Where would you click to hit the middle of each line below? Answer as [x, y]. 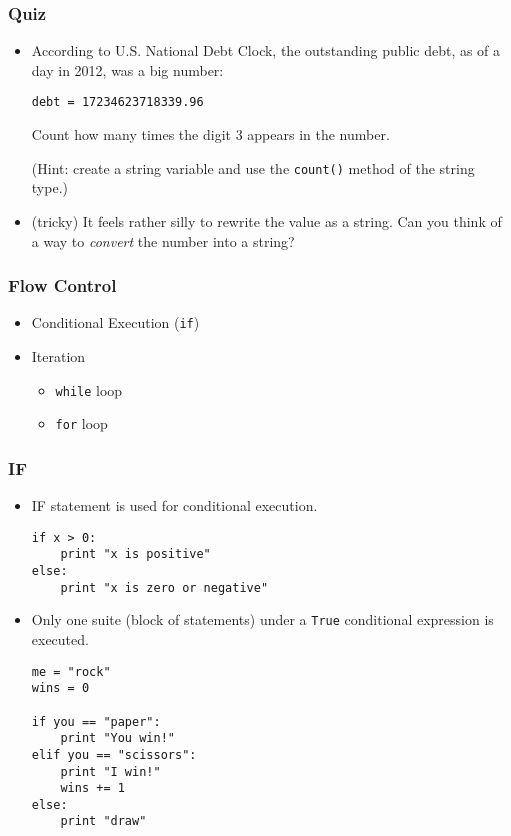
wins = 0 [60, 688]
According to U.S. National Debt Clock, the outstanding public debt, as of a [266, 50]
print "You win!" [117, 738]
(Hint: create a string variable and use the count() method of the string [253, 167]
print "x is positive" [135, 554]
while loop [89, 389]
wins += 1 [92, 788]
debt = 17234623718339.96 [117, 102]
